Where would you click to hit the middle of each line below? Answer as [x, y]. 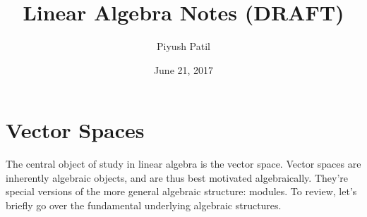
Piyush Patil [183, 46]
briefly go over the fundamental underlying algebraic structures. [144, 205]
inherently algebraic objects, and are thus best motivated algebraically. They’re [177, 177]
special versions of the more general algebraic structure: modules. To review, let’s [181, 191]
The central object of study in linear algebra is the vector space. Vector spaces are [183, 164]
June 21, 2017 [183, 69]
